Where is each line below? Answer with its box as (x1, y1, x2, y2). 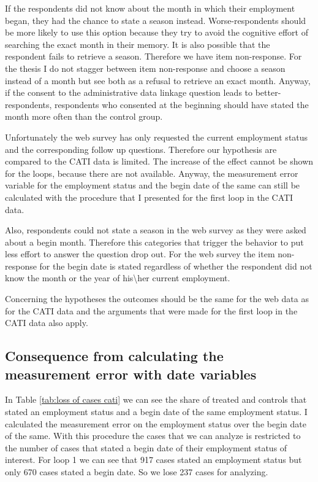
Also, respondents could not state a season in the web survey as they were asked (5, 224, 306, 236)
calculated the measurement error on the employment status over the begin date (5, 417, 306, 430)
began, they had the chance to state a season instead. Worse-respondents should (5, 14, 306, 26)
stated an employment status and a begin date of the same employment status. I (5, 405, 308, 418)
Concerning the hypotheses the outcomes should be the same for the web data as (5, 292, 309, 305)
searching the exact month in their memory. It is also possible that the (5, 37, 270, 50)
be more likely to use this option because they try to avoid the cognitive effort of (5, 26, 308, 39)
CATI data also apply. (5, 316, 88, 329)
